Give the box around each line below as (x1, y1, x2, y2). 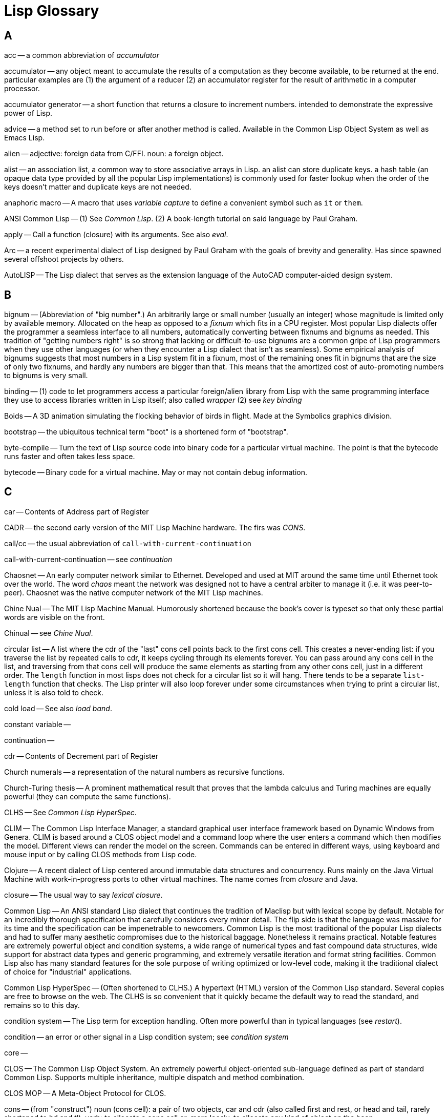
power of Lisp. (4, 109, 53, 118)
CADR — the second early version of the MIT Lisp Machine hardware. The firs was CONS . (4, 523, 306, 532)
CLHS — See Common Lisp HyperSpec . (4, 808, 137, 817)
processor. (4, 84, 40, 93)
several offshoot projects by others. (4, 255, 124, 264)
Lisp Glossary (4, 2, 99, 19)
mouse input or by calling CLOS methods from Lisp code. (4, 850, 197, 859)
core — (4, 1048, 28, 1057)
